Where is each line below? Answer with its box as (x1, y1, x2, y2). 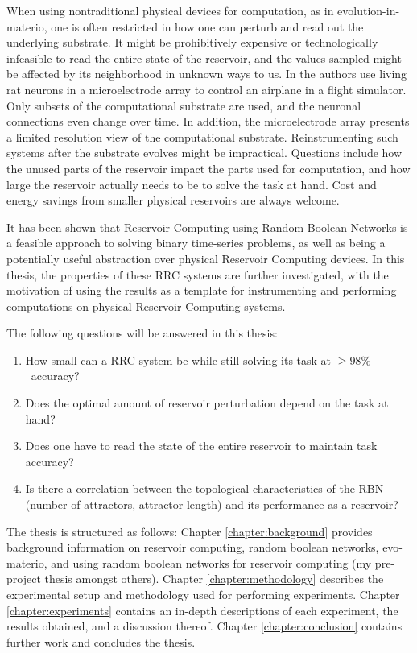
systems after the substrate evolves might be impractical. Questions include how (6, 144, 403, 161)
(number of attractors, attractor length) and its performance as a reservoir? (25, 496, 398, 513)
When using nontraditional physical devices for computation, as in (6, 2, 334, 19)
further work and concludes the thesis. (6, 633, 196, 650)
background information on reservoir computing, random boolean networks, (6, 539, 379, 556)
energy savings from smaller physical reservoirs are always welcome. (6, 192, 340, 209)
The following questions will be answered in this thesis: (6, 324, 278, 341)
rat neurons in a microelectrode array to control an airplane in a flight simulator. (6, 81, 407, 97)
